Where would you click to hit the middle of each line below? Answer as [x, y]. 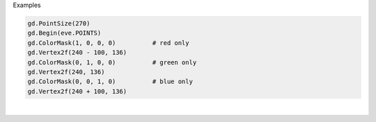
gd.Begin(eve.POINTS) [64, 33]
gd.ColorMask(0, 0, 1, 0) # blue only [110, 82]
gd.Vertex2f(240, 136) [66, 72]
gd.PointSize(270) [59, 23]
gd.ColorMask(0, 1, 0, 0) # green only [112, 62]
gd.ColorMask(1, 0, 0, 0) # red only [108, 43]
